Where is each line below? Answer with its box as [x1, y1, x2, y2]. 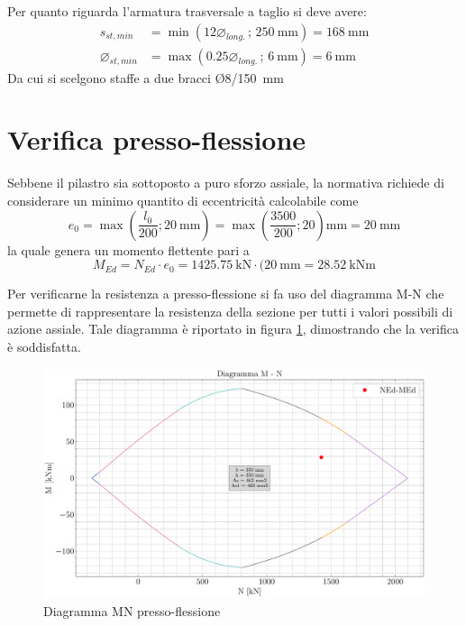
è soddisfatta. [7, 336, 81, 355]
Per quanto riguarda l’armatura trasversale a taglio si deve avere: [7, 2, 367, 20]
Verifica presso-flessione [7, 121, 306, 158]
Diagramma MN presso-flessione [43, 601, 221, 620]
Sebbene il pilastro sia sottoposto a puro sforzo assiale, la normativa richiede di [7, 173, 444, 192]
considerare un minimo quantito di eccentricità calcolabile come [7, 190, 359, 209]
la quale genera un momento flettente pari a [7, 240, 250, 259]
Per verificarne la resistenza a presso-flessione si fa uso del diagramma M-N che [7, 284, 444, 303]
